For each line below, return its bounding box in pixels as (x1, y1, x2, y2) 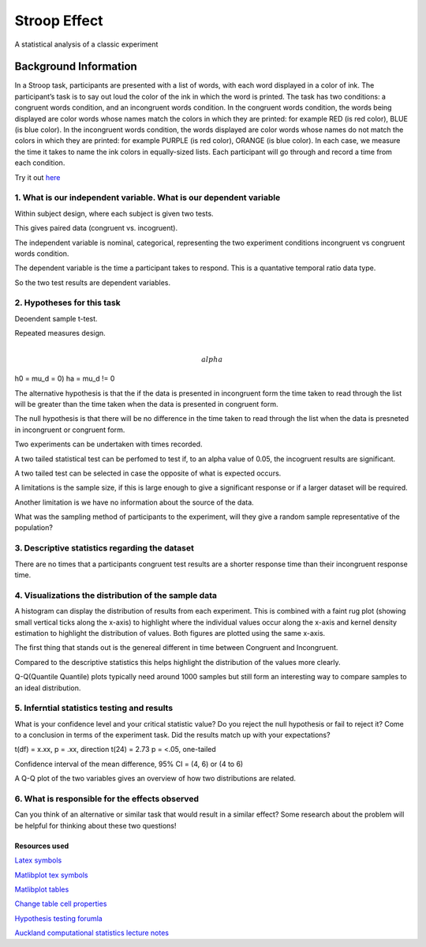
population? (14, 523, 53, 532)
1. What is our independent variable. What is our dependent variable (14, 192, 281, 203)
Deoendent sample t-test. (14, 314, 98, 323)
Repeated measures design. (14, 329, 106, 338)
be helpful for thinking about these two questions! (14, 821, 177, 830)
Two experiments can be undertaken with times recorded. (14, 439, 203, 449)
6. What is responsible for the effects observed (14, 793, 199, 804)
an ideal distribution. (14, 683, 81, 693)
